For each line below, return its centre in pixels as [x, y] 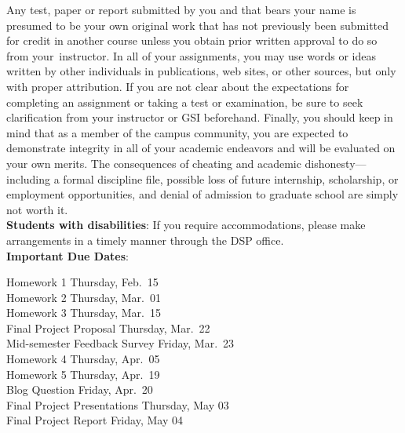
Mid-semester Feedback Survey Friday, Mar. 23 [120, 343]
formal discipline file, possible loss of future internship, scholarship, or [231, 178]
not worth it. [37, 209]
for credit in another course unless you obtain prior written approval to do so [192, 40]
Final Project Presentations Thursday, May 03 [118, 404]
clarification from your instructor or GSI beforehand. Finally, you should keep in [200, 117]
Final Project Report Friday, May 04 [95, 420]
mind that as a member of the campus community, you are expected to [177, 132]
